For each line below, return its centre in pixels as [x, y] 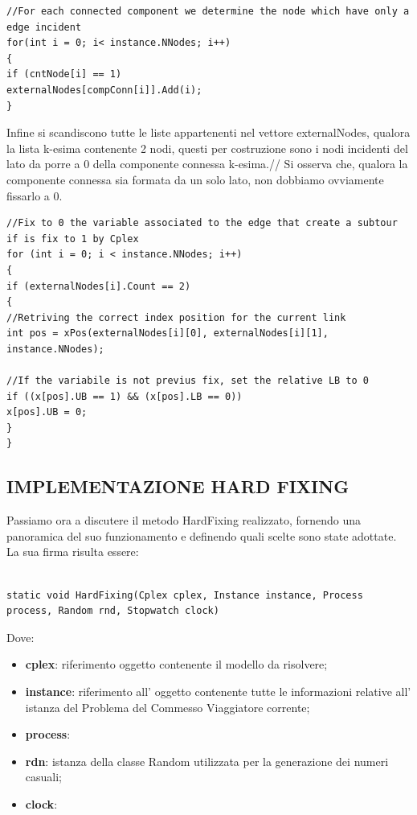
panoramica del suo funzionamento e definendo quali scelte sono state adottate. [202, 535]
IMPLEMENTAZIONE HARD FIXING [178, 486]
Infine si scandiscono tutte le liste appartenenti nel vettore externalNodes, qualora [208, 132]
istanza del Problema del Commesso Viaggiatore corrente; [168, 707]
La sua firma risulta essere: [73, 552]
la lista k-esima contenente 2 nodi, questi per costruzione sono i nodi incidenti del [207, 148]
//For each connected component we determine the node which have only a [208, 11]
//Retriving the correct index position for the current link [176, 317]
